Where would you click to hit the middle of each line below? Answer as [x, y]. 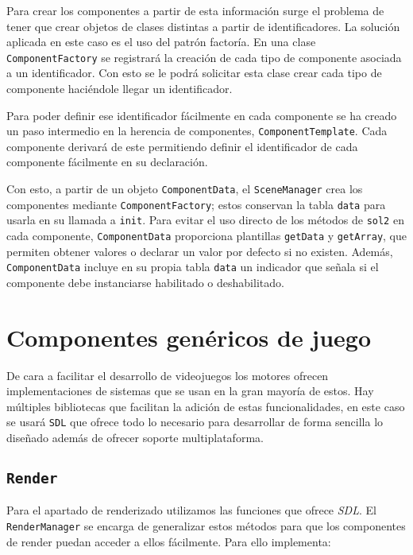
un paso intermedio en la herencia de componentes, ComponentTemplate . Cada [197, 131]
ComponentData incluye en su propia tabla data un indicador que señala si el [193, 267]
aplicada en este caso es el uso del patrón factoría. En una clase [161, 42]
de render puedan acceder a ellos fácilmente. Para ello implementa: [169, 541]
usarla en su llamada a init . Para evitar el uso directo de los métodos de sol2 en [205, 220]
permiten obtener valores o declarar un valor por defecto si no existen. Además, [200, 251]
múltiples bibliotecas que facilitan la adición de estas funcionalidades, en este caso [206, 406]
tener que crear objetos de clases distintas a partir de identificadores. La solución [203, 26]
